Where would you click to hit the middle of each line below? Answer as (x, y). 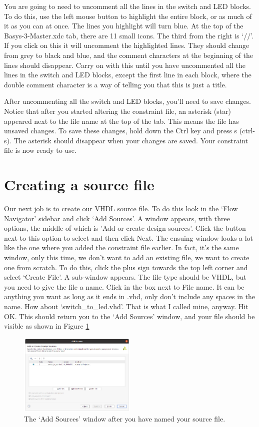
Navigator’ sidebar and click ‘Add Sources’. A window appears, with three (117, 218)
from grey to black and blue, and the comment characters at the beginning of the (129, 55)
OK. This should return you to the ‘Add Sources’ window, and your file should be (129, 316)
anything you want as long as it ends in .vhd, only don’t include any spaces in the (130, 296)
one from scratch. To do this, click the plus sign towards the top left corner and (126, 267)
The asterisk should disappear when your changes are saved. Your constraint (131, 140)
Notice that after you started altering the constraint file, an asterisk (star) (118, 111)
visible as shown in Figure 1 (47, 326)
